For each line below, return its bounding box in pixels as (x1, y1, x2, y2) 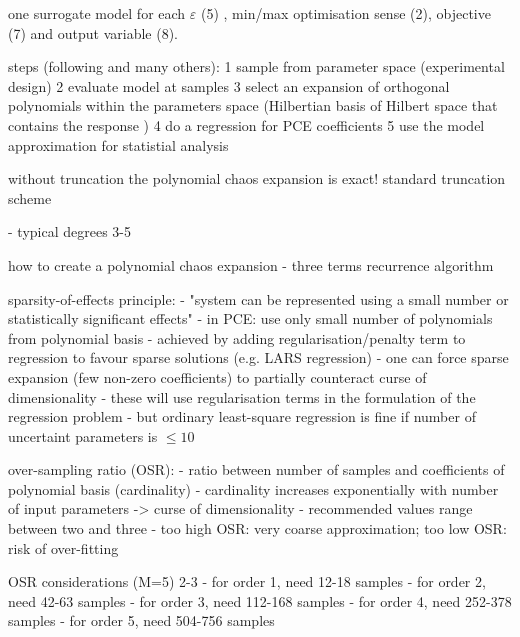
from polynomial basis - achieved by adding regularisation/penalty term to (8, 327, 466, 348)
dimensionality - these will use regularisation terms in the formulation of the (8, 386, 476, 407)
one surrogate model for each (8, 3, 186, 23)
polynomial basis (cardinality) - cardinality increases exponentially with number (8, 478, 499, 499)
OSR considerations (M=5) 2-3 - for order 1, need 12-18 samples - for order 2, (8, 571, 486, 592)
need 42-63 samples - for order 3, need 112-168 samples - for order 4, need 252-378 (8, 590, 512, 611)
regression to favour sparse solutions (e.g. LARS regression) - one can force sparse (8, 347, 509, 368)
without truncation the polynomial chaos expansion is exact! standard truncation (8, 168, 506, 189)
